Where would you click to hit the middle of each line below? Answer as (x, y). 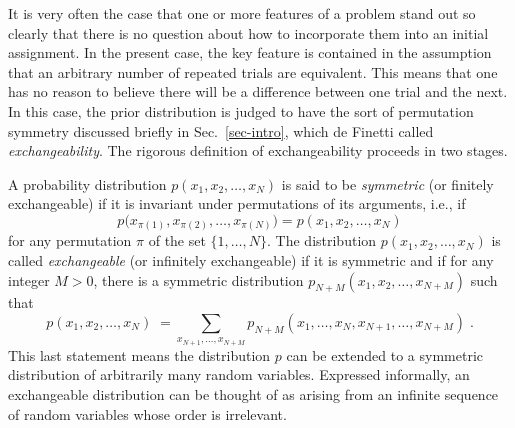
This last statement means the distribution (139, 354)
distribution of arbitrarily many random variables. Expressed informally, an (239, 374)
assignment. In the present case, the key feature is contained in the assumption (250, 52)
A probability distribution (87, 183)
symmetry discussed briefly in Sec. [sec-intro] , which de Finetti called (221, 130)
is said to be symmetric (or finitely (387, 183)
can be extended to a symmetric (384, 354)
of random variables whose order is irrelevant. (147, 413)
